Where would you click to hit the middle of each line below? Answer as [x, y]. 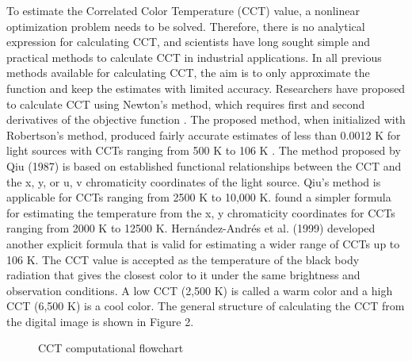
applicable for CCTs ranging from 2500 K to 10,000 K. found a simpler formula [199, 197]
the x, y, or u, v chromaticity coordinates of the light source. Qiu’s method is [194, 181]
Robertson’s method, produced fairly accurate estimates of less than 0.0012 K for [204, 134]
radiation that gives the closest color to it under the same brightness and [183, 275]
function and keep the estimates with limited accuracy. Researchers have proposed [206, 88]
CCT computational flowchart [111, 348]
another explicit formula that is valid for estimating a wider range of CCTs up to [203, 243]
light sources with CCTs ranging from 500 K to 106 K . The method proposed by [204, 150]
